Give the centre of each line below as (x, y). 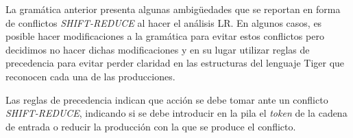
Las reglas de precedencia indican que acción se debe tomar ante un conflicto (167, 99)
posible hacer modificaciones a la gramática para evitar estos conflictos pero (165, 36)
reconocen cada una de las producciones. (90, 76)
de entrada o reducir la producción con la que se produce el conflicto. (151, 126)
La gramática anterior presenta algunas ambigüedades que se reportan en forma (173, 9)
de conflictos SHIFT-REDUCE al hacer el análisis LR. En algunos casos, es (164, 22)
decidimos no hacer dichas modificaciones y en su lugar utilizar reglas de (158, 49)
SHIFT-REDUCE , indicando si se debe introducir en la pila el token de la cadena (176, 113)
